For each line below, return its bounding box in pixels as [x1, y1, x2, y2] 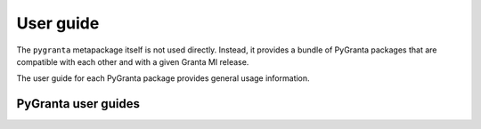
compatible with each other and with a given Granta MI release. [16, 56, 249, 67]
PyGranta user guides [16, 96, 140, 111]
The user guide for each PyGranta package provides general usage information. [16, 73, 311, 84]
